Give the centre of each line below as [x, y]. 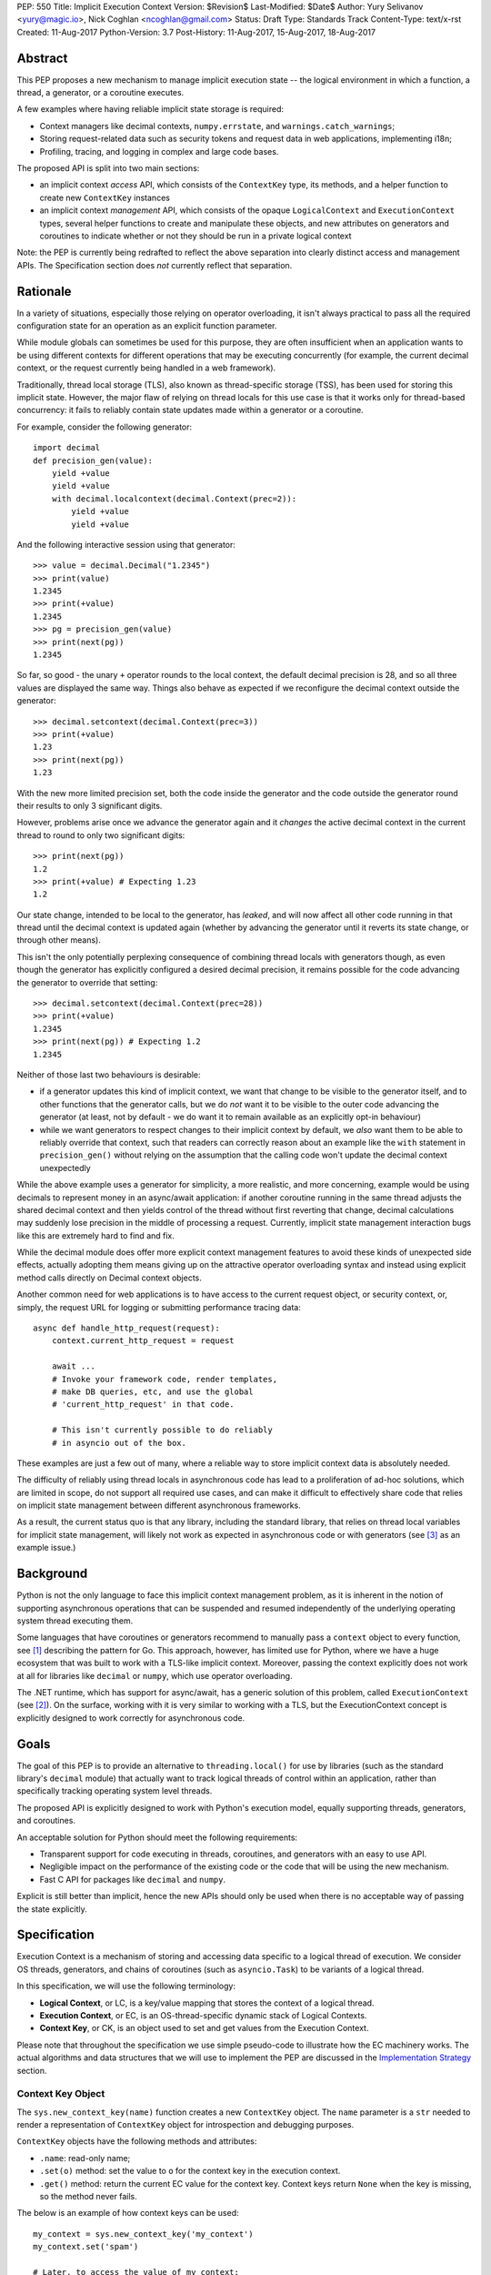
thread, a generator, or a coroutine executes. [100, 93]
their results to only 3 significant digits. [90, 805]
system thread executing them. [75, 1621]
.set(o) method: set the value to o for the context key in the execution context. [190, 2171]
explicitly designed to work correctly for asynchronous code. [131, 1718]
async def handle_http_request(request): [126, 1328]
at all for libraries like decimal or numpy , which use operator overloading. [155, 1675]
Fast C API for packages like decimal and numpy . [133, 1879]
